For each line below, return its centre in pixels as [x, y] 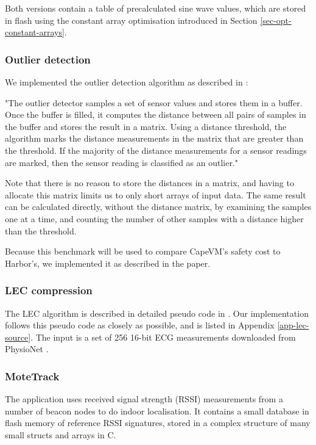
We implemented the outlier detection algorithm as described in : [127, 82]
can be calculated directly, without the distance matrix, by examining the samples [158, 207]
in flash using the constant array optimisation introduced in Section [131, 20]
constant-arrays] [35, 32]
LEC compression [49, 290]
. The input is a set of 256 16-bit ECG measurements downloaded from [163, 337]
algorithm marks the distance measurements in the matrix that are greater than [154, 138]
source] [18, 337]
